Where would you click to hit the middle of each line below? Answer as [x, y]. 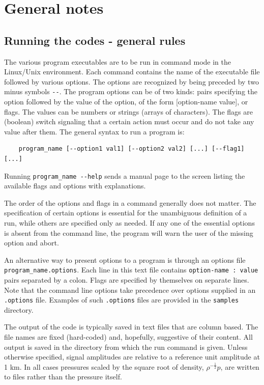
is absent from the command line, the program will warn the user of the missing [129, 232]
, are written [240, 366]
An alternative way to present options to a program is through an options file [125, 259]
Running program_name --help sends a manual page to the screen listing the [125, 175]
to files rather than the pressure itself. [63, 377]
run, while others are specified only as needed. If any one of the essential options [129, 223]
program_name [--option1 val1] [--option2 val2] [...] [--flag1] [131, 149]
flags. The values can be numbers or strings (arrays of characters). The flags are [128, 111]
